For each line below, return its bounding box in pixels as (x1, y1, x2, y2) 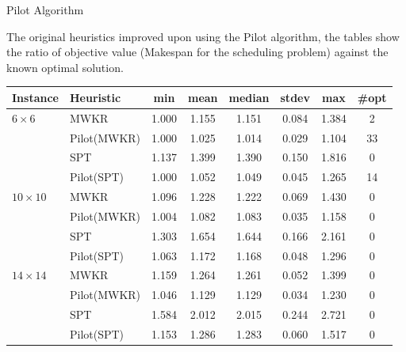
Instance (12, 89, 59, 105)
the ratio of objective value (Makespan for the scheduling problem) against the (6, 44, 389, 60)
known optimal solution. (6, 59, 124, 75)
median (228, 89, 270, 105)
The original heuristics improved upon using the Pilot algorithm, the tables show (6, 28, 400, 44)
